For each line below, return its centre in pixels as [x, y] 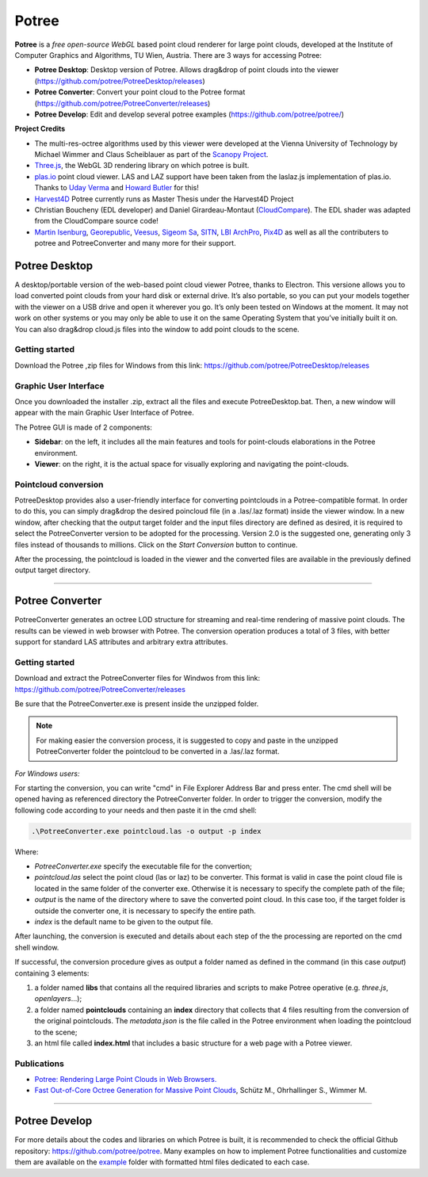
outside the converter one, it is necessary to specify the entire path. [145, 911]
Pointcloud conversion [59, 484]
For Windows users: [47, 774]
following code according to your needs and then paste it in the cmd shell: [136, 810]
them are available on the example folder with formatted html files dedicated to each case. [162, 1162]
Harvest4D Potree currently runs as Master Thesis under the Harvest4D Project [164, 199]
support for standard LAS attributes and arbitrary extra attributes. [121, 642]
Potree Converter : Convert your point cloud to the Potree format [140, 92]
